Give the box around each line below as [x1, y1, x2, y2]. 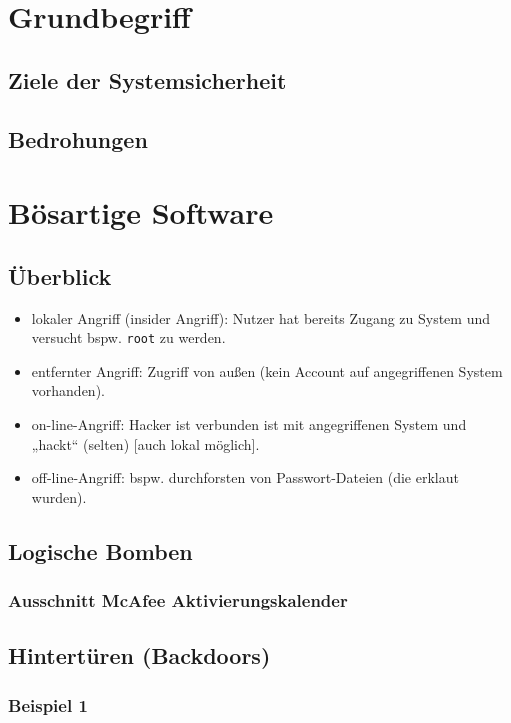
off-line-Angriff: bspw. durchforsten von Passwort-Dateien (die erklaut [31, 467, 459, 488]
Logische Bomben [8, 535, 193, 566]
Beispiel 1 [8, 692, 88, 717]
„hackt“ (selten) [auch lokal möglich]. [31, 433, 260, 454]
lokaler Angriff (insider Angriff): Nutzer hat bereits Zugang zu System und [31, 307, 491, 328]
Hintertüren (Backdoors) [8, 640, 271, 671]
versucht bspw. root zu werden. [31, 327, 226, 348]
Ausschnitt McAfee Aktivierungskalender [8, 588, 348, 613]
